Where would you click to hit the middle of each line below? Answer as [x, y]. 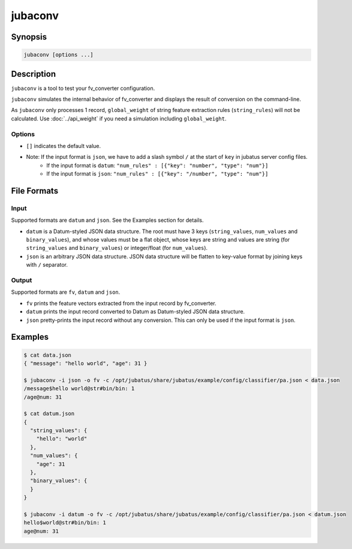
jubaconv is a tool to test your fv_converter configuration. [83, 88]
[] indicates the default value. [64, 146]
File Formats [35, 191]
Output [22, 280]
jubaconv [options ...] [59, 55]
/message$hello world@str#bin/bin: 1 [79, 389]
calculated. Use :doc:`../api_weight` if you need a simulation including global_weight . [119, 118]
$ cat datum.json [49, 414]
